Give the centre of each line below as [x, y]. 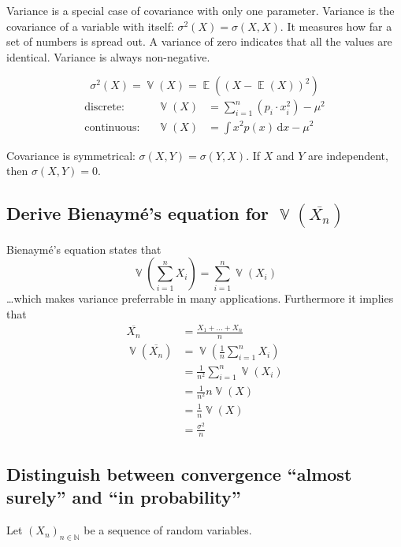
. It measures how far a [336, 26]
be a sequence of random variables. [168, 530]
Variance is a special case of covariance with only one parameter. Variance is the [200, 10]
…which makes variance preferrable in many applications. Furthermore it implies [200, 298]
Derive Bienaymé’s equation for [138, 213]
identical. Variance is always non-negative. [108, 56]
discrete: [104, 108]
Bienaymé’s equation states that [84, 249]
